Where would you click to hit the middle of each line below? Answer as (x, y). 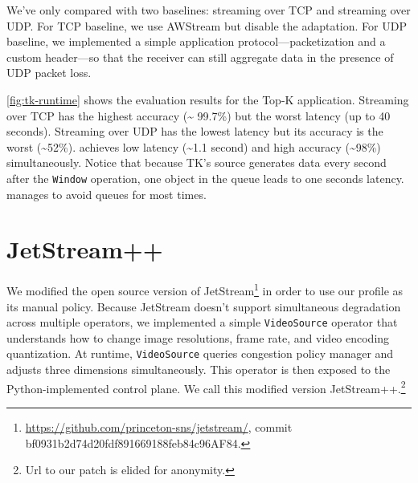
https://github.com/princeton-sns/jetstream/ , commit (159, 426)
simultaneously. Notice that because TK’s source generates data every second (197, 162)
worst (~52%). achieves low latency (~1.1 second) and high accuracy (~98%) (194, 146)
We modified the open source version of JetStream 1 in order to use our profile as (205, 289)
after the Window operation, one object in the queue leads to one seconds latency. (205, 178)
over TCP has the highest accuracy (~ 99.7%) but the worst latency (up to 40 (199, 115)
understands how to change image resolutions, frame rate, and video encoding (198, 337)
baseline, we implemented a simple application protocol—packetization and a (196, 41)
